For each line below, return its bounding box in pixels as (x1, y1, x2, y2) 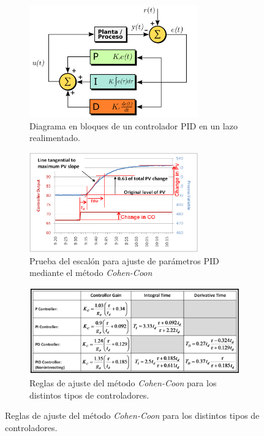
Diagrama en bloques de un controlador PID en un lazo (29, 119, 238, 132)
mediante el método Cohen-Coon (29, 266, 153, 279)
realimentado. (29, 131, 80, 144)
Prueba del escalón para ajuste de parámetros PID (29, 254, 219, 267)
